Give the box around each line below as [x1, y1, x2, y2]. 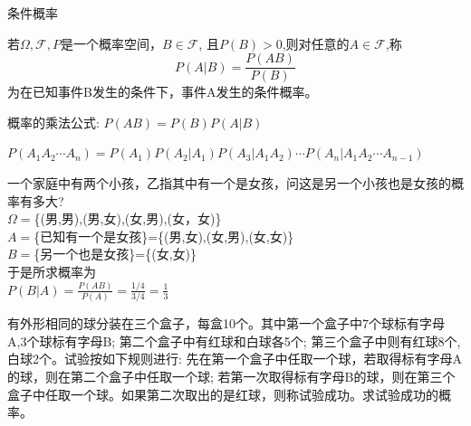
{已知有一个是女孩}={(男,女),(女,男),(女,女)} [34, 226, 294, 245]
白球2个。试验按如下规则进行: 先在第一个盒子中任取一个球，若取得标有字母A [7, 349, 463, 368]
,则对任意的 [282, 33, 350, 52]
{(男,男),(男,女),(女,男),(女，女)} [34, 209, 222, 228]
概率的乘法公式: [7, 112, 100, 131]
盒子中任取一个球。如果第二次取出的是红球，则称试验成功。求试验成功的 [7, 384, 438, 403]
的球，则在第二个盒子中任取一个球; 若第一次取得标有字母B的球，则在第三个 [7, 367, 456, 385]
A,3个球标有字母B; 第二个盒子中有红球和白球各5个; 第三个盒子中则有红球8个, [7, 331, 461, 350]
